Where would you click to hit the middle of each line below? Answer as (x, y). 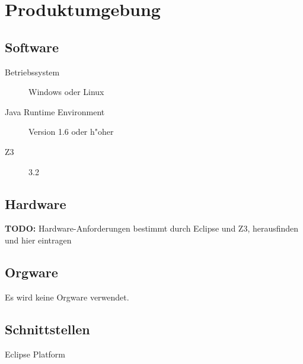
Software (32, 47)
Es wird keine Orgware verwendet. (67, 297)
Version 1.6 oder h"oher (71, 132)
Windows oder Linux (66, 92)
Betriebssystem (32, 72)
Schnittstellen (47, 329)
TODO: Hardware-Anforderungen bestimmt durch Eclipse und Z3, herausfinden (152, 228)
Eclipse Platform (35, 354)
